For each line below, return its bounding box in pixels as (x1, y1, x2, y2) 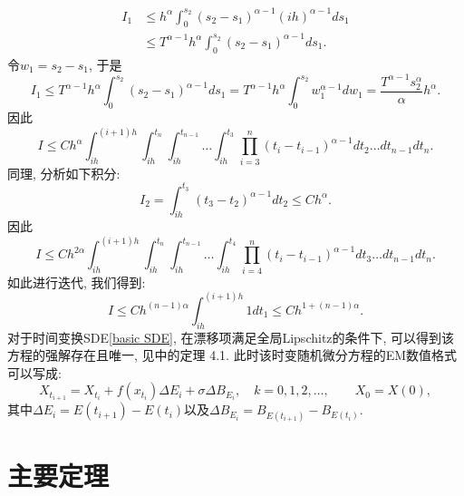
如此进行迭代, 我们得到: (7, 272, 146, 291)
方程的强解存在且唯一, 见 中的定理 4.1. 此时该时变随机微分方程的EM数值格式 (7, 345, 458, 365)
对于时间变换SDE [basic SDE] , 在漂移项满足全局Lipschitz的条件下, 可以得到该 (7, 327, 455, 346)
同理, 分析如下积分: (7, 163, 121, 182)
